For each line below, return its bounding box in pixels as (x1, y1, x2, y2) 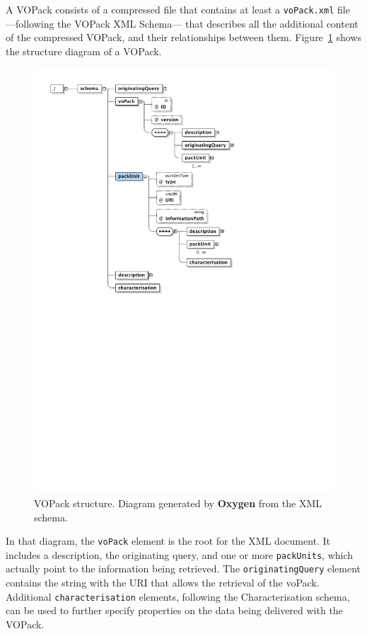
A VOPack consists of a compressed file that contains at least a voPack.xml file (6, 2, 350, 16)
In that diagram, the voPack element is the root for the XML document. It (6, 533, 331, 548)
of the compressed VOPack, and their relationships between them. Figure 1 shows (6, 30, 362, 45)
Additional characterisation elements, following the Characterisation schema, (6, 589, 350, 604)
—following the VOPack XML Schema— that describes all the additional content (6, 16, 359, 30)
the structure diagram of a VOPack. (6, 43, 162, 58)
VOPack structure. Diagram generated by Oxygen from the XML (34, 495, 322, 510)
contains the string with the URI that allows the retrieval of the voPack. (6, 575, 320, 590)
